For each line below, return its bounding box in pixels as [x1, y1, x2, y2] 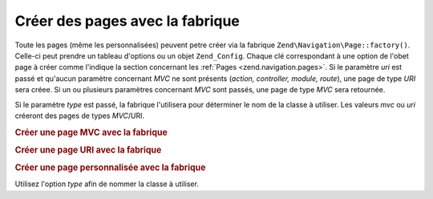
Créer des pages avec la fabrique [14, 12, 241, 30]
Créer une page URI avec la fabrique [14, 144, 162, 156]
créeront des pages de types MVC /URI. [14, 111, 145, 120]
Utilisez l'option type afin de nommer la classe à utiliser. [14, 179, 200, 189]
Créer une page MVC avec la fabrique [14, 127, 168, 138]
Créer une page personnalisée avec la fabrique [14, 162, 206, 173]
